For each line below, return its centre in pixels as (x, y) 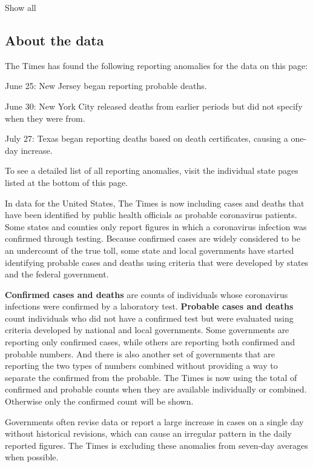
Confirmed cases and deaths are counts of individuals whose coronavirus (147, 294)
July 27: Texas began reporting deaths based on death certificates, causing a (147, 138)
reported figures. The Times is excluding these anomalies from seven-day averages (156, 445)
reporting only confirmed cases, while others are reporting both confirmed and (150, 342)
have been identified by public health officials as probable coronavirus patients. (151, 215)
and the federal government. (57, 274)
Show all (21, 7)
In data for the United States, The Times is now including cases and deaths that (155, 203)
